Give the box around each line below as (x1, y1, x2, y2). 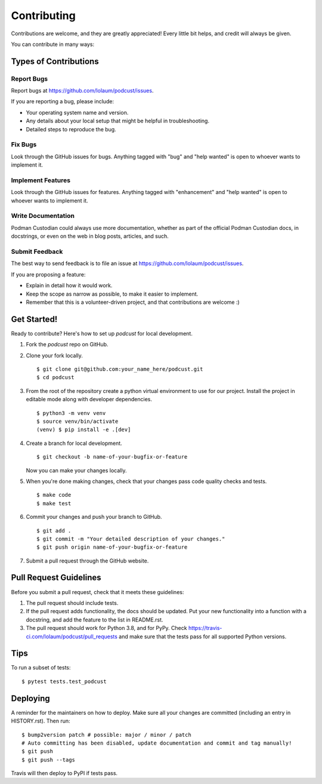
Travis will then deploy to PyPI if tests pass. (11, 770, 118, 777)
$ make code (36, 491, 72, 499)
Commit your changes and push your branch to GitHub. (26, 514, 162, 521)
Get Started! (11, 314, 58, 324)
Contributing (11, 9, 76, 22)
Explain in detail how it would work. (26, 282, 113, 289)
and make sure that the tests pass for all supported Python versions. (118, 633, 287, 640)
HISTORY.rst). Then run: (11, 717, 70, 725)
